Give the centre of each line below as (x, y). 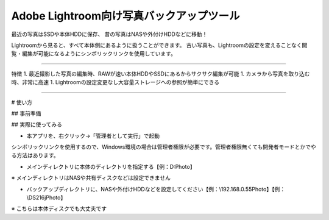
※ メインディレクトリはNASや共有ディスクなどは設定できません (91, 178)
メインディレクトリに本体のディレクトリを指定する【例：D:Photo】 (111, 166)
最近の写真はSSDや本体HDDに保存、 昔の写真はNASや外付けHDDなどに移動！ (109, 34)
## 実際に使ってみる (37, 124)
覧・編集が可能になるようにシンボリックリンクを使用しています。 (94, 54)
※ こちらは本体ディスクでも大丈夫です (59, 209)
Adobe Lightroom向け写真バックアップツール (126, 16)
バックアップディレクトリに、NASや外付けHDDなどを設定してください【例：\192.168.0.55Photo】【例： (156, 189)
